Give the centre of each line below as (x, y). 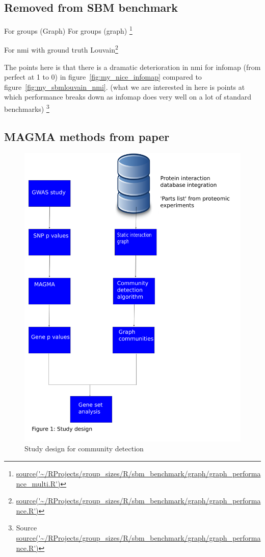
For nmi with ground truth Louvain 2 (61, 49)
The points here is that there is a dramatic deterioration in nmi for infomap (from (132, 67)
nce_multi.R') (38, 483)
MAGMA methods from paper (87, 136)
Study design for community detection (84, 449)
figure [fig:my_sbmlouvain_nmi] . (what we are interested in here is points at (125, 87)
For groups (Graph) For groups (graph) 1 (68, 30)
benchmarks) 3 (27, 108)
